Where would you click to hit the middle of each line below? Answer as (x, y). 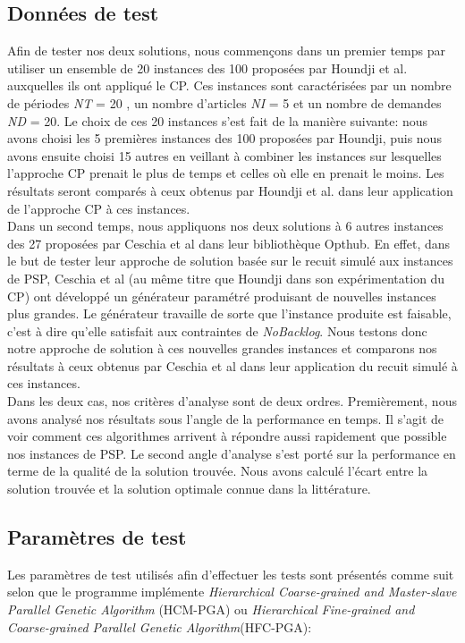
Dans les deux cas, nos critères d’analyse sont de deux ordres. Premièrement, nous (232, 401)
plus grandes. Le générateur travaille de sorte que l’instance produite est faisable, (229, 313)
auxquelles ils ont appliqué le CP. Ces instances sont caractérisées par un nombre (229, 85)
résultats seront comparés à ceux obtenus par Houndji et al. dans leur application (230, 190)
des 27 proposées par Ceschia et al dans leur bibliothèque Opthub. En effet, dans (229, 243)
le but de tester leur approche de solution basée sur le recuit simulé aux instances (230, 261)
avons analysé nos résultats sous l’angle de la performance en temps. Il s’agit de (226, 418)
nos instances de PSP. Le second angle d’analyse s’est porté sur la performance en (232, 453)
